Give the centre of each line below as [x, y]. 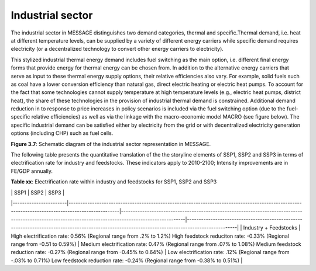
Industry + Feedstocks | [272, 228]
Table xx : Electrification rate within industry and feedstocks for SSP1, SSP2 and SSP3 [114, 182]
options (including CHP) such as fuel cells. [62, 133]
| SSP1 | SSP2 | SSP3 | [37, 192]
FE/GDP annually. [32, 171]
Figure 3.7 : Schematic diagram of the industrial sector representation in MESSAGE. [111, 144]
